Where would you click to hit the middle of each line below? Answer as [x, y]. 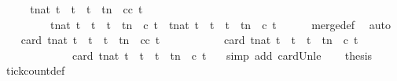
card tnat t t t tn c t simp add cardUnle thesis [222, 55]
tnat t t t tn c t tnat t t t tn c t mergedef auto [220, 24]
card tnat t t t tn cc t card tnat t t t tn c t [189, 40]
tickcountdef [35, 70]
